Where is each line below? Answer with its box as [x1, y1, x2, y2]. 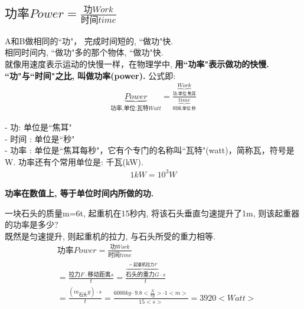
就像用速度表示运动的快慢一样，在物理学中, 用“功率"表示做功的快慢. [5, 57, 269, 70]
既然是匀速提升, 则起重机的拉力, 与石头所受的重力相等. [5, 229, 215, 242]
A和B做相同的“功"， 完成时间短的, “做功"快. [5, 34, 174, 47]
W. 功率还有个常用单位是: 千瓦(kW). [5, 155, 143, 167]
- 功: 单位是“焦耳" [5, 121, 72, 133]
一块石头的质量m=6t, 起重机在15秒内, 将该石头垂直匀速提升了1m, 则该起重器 [5, 206, 300, 219]
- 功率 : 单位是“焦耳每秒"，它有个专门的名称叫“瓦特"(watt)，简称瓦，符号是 [5, 144, 295, 156]
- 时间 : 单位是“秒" [5, 132, 75, 144]
